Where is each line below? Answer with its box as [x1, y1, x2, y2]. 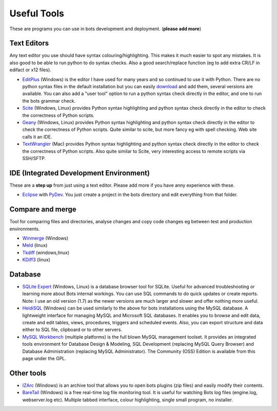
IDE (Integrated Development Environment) [9, 168, 150, 177]
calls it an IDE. [22, 133, 52, 140]
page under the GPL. [22, 355, 67, 361]
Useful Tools [9, 8, 64, 19]
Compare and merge [9, 205, 76, 214]
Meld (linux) [22, 242, 48, 248]
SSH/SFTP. [22, 155, 46, 161]
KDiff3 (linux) [22, 257, 51, 263]
